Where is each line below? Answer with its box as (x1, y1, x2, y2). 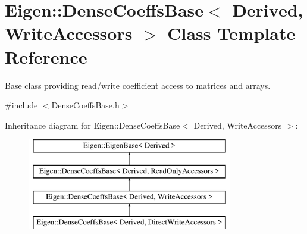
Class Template (167, 21, 296, 45)
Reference (5, 44, 87, 68)
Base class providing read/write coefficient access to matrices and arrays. (5, 79, 271, 91)
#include (5, 99, 38, 111)
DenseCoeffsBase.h (51, 99, 120, 111)
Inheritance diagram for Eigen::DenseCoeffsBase (5, 118, 180, 131)
